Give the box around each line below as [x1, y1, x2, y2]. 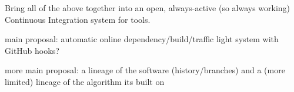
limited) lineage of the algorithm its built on [5, 75, 165, 87]
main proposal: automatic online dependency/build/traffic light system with [5, 33, 279, 45]
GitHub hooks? [5, 44, 59, 56]
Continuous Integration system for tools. [5, 13, 151, 25]
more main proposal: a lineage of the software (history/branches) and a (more [5, 64, 285, 76]
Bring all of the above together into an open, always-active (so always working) [5, 2, 290, 13]
